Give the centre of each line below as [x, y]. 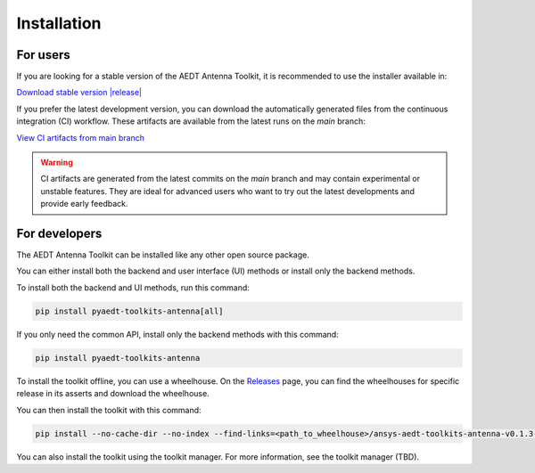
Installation [59, 23]
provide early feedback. [84, 204]
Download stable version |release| [79, 93]
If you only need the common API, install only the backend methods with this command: [177, 334]
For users [43, 55]
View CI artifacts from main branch [80, 137]
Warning [57, 163]
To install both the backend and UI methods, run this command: [133, 287]
